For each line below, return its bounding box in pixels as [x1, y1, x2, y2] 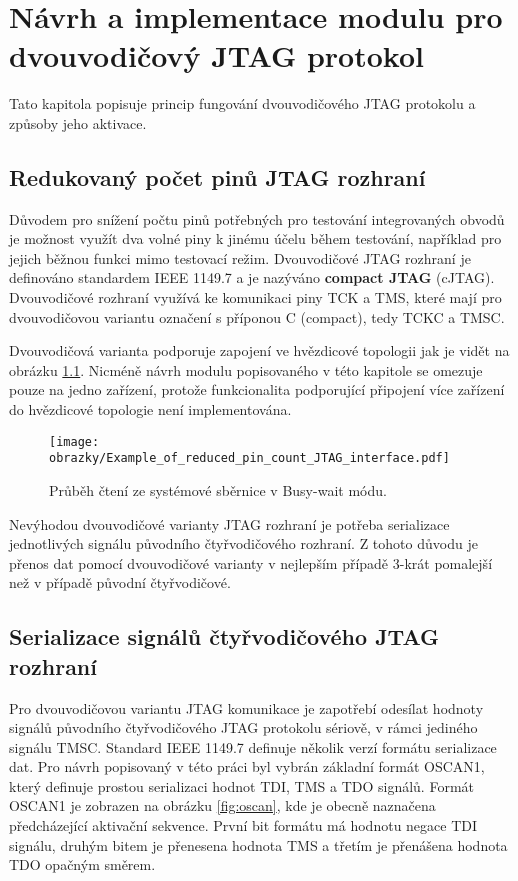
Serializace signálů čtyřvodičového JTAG [9, 621, 439, 652]
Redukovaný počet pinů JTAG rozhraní [9, 161, 426, 192]
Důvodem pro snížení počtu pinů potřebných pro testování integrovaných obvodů [9, 208, 505, 229]
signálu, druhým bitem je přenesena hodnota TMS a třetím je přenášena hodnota [9, 834, 508, 855]
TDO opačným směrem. [9, 854, 156, 875]
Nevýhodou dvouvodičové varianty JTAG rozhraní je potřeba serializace [9, 513, 450, 534]
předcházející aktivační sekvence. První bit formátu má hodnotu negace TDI [9, 815, 478, 836]
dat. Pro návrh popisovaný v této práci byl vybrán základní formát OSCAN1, [9, 756, 485, 777]
